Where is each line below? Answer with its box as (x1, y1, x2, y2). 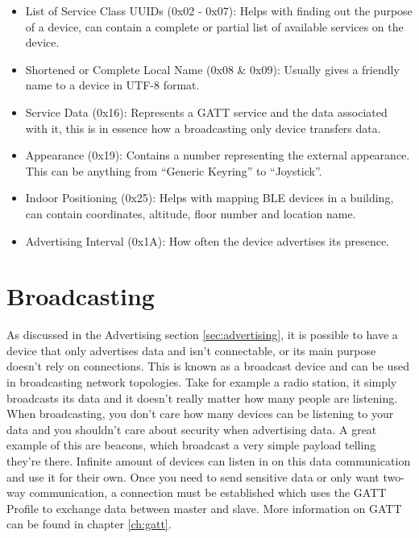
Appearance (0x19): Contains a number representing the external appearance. (25, 147, 410, 163)
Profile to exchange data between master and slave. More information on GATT (6, 499, 402, 516)
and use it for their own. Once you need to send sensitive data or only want (6, 468, 380, 485)
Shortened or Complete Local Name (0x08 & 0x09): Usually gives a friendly (25, 60, 400, 77)
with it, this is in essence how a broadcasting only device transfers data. (25, 119, 381, 136)
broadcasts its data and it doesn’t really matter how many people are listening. (6, 389, 398, 406)
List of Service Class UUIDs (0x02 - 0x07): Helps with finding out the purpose (25, 2, 413, 19)
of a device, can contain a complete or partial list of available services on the (25, 18, 404, 35)
